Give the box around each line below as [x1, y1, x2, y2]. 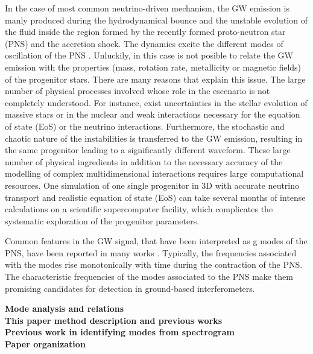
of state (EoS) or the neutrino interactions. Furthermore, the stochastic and [5, 119, 285, 132]
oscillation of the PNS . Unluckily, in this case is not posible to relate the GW [5, 49, 293, 62]
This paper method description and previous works [5, 314, 223, 326]
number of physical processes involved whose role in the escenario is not [5, 84, 270, 97]
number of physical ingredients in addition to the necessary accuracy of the [5, 155, 283, 168]
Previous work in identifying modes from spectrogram [5, 326, 235, 338]
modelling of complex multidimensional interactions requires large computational [5, 167, 304, 180]
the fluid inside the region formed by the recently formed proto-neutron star [5, 25, 286, 38]
